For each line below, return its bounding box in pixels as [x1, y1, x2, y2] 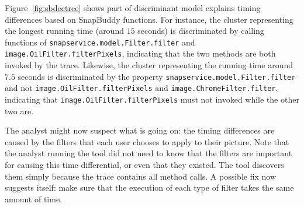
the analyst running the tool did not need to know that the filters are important [5, 147, 292, 159]
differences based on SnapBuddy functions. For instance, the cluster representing [5, 13, 293, 25]
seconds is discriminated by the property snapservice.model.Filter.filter [18, 70, 296, 82]
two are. [5, 104, 34, 117]
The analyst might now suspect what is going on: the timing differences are [5, 124, 275, 136]
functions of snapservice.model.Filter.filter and [5, 36, 195, 48]
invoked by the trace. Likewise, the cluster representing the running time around [5, 59, 293, 71]
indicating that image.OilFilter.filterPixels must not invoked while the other [5, 93, 299, 105]
